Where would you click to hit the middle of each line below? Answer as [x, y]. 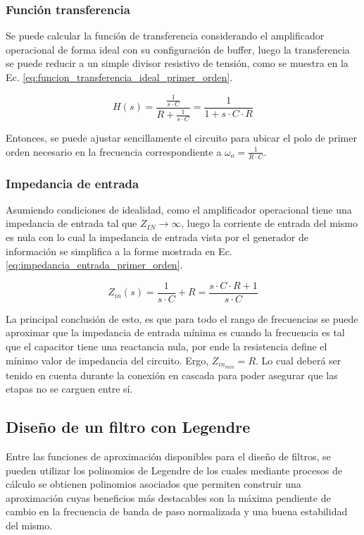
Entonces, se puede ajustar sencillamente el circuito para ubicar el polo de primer [181, 138]
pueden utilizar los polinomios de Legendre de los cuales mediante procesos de [174, 470]
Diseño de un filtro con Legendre [128, 427]
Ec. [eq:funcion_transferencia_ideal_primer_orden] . [119, 77]
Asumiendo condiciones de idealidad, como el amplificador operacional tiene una [179, 209]
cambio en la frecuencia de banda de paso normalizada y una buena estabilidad [177, 511]
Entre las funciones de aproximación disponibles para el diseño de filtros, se [168, 456]
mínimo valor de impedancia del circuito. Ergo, [107, 360]
